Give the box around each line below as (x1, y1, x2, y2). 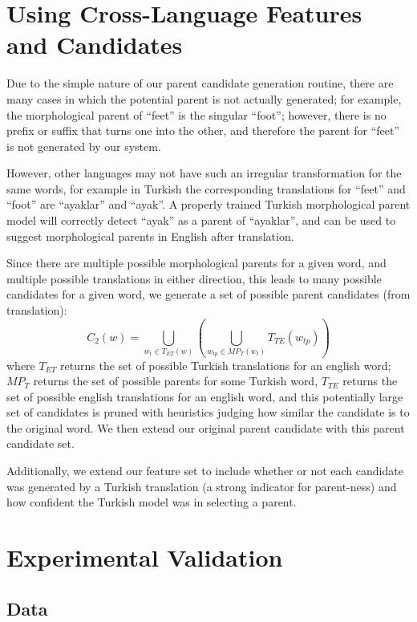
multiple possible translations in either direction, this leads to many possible (6, 270, 382, 287)
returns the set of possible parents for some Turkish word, (33, 372, 318, 389)
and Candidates (6, 28, 183, 61)
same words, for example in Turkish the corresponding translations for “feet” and (6, 180, 406, 197)
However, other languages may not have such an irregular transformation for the (6, 165, 402, 181)
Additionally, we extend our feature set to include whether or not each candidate (6, 462, 403, 479)
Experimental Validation (6, 541, 283, 574)
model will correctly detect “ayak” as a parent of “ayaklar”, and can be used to (6, 212, 396, 229)
